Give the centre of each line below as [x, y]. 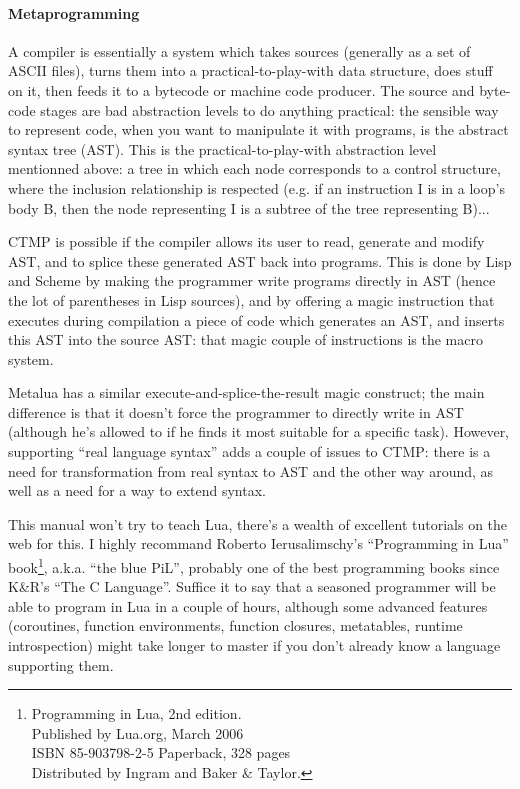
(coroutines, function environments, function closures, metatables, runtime [235, 625]
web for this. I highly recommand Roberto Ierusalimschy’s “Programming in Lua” [258, 543]
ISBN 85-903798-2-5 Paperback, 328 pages [161, 752]
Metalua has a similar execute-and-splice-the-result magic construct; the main [246, 392]
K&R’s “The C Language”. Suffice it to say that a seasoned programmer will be [252, 586]
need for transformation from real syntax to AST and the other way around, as [251, 470]
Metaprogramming [74, 12]
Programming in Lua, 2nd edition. [136, 713]
